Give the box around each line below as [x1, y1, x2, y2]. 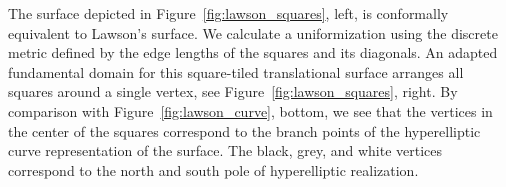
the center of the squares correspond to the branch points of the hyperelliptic [8, 120, 481, 141]
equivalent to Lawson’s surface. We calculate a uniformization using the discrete [8, 22, 498, 43]
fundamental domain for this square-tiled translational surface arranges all [8, 61, 464, 82]
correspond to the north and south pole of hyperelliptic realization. [8, 159, 419, 180]
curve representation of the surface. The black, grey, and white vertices [8, 140, 443, 161]
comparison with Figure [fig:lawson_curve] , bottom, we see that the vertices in [8, 100, 493, 121]
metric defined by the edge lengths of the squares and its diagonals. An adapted [8, 42, 498, 63]
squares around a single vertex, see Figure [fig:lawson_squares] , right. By [8, 81, 458, 102]
